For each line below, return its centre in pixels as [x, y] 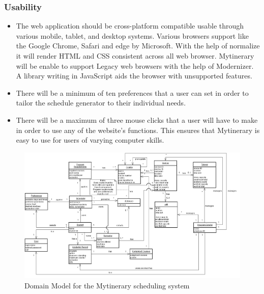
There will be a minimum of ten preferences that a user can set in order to [132, 92]
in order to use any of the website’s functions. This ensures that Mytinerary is [138, 130]
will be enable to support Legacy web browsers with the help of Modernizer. [135, 65]
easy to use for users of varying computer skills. [90, 140]
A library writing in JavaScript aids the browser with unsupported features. [134, 76]
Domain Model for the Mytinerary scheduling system [107, 285]
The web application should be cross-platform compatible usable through [130, 26]
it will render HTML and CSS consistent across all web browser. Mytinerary [135, 56]
